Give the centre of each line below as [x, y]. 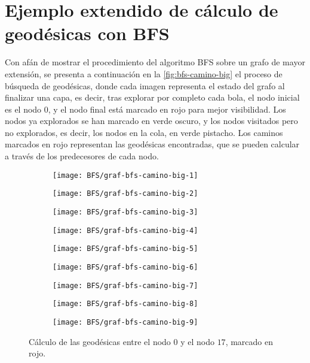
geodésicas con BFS [87, 33]
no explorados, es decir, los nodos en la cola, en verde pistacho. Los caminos [144, 132]
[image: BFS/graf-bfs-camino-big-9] [125, 322]
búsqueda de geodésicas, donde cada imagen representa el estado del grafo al [145, 85]
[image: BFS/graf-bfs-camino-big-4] [125, 230]
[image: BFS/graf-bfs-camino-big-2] [125, 194]
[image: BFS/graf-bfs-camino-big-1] [125, 175]
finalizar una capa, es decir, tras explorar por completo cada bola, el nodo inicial [152, 97]
